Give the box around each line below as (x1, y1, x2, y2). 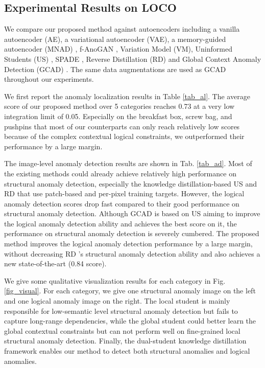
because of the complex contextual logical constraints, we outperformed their (4, 131, 245, 142)
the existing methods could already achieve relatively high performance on (4, 168, 236, 178)
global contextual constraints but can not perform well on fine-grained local (4, 325, 240, 336)
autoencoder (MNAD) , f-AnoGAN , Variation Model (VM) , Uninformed (4, 43, 232, 54)
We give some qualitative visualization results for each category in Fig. (4, 275, 226, 286)
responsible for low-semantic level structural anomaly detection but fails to (4, 305, 238, 316)
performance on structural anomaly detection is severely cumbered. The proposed (4, 228, 259, 239)
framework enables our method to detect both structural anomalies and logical (4, 346, 250, 356)
